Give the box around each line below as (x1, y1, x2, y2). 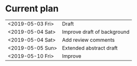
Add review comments (61, 36, 115, 43)
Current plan (5, 3, 59, 14)
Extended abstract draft (61, 44, 118, 51)
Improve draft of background (61, 28, 130, 35)
